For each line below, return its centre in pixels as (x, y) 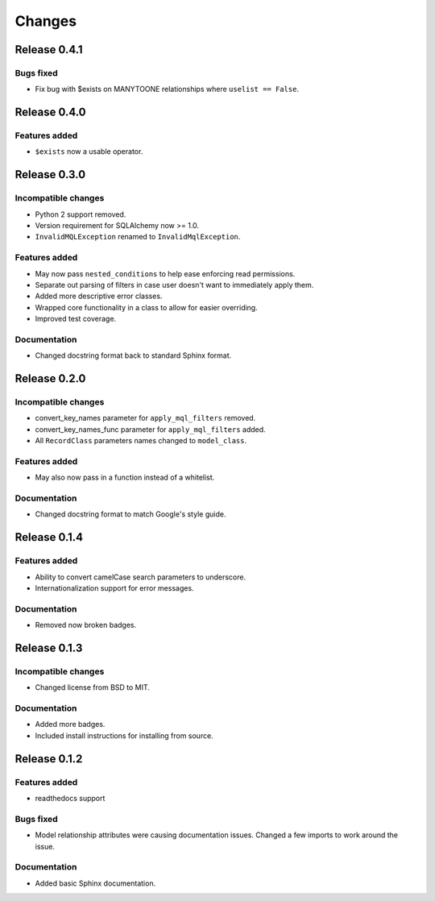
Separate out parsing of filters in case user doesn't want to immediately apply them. (174, 284)
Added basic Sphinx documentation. (95, 883)
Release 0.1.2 (49, 759)
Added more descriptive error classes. (99, 296)
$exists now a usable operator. (89, 152)
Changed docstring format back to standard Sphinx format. (133, 355)
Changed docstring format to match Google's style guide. (130, 514)
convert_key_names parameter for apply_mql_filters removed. (145, 418)
